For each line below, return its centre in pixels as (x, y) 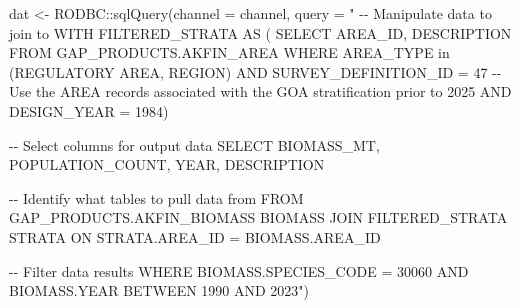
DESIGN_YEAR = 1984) (89, 110)
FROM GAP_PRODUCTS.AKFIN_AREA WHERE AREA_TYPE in (229, 52)
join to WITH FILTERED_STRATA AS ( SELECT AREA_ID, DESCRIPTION (260, 32)
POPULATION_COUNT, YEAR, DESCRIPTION (167, 164)
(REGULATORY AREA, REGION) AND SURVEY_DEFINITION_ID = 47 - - (255, 71)
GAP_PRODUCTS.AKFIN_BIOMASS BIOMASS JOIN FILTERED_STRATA (258, 217)
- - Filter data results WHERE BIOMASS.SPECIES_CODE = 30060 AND (239, 270)
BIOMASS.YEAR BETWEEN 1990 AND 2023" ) (159, 290)
